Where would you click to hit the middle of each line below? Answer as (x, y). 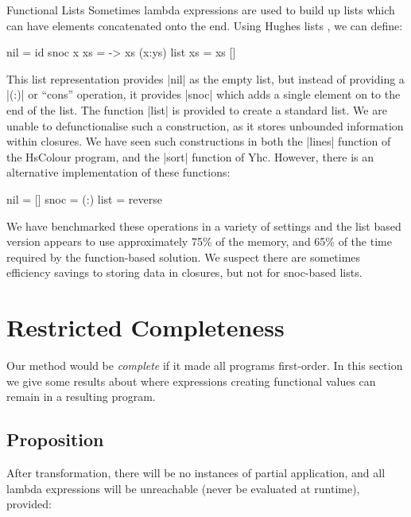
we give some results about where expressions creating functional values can (191, 381)
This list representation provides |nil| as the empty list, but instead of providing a (205, 78)
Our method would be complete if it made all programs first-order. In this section (205, 365)
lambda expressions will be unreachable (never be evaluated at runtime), (183, 488)
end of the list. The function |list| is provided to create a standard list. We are (197, 109)
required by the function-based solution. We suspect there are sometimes (184, 257)
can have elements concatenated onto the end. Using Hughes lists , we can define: (205, 25)
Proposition (55, 439)
